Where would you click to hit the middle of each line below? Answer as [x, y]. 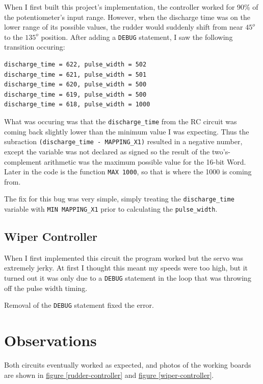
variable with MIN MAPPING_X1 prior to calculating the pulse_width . [111, 209]
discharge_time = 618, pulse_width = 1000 [77, 105]
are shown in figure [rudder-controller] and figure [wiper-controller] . [109, 375]
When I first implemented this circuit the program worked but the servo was [124, 257]
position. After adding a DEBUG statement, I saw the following [137, 37]
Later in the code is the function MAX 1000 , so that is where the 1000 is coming [128, 172]
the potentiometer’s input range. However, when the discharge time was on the [127, 17]
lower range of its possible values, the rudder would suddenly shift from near [124, 27]
